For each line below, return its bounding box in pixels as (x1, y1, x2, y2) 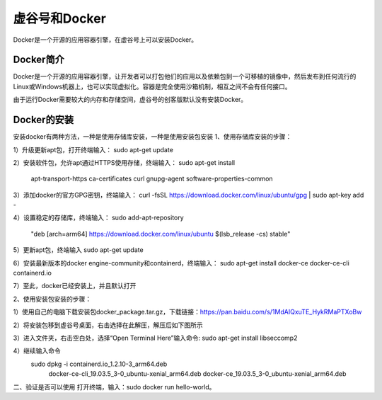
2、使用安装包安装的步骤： (13, 295, 92, 303)
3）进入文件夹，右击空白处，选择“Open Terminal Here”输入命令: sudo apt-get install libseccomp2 (13, 333, 298, 342)
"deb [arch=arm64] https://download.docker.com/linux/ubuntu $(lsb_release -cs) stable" (30, 229, 291, 238)
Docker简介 (13, 54, 65, 66)
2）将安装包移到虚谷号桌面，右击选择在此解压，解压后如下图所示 (13, 321, 203, 329)
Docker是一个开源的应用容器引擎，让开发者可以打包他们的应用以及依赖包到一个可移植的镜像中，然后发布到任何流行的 (13, 72, 357, 81)
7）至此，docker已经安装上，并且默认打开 (13, 282, 137, 290)
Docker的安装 (13, 114, 74, 126)
